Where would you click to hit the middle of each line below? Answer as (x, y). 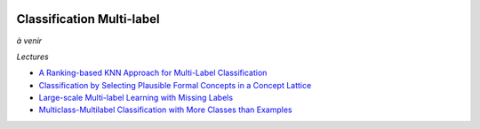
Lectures (32, 57)
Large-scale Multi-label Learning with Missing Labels (136, 98)
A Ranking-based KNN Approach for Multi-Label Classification (153, 73)
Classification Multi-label (88, 19)
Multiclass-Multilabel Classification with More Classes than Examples (165, 110)
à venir (29, 41)
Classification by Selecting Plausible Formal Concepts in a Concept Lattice (175, 85)
